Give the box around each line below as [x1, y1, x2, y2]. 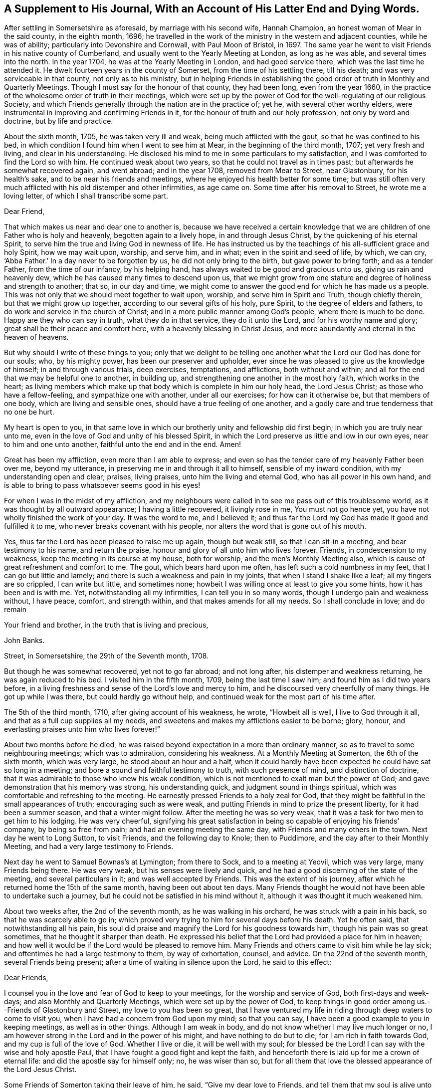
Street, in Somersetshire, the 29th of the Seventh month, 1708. [4, 652, 209, 660]
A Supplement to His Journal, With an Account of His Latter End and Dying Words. [4, 2, 420, 15]
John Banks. [4, 636, 45, 645]
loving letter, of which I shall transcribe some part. [4, 192, 169, 201]
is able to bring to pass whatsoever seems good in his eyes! [4, 481, 201, 490]
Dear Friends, [4, 973, 48, 982]
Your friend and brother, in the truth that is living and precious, [4, 621, 209, 630]
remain [4, 605, 26, 614]
